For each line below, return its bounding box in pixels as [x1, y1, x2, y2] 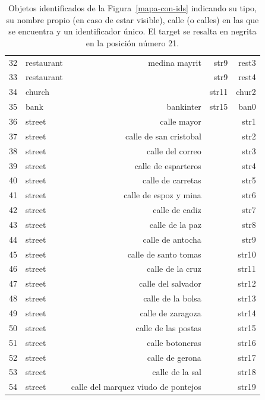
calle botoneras [147, 336, 201, 348]
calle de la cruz [147, 262, 201, 275]
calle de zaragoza [140, 306, 201, 319]
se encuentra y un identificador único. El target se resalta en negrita [8, 25, 257, 37]
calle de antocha [143, 233, 201, 245]
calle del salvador [139, 277, 201, 290]
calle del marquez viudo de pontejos [71, 380, 201, 393]
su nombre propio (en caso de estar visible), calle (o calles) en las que [6, 13, 259, 26]
